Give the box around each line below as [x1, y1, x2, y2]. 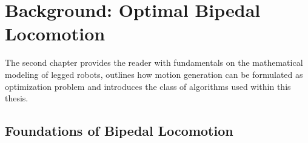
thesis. [5, 92, 28, 104]
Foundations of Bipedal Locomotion [5, 121, 233, 140]
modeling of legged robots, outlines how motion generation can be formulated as [5, 68, 303, 80]
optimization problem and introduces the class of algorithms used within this [5, 80, 291, 92]
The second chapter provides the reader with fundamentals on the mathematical [5, 56, 303, 69]
